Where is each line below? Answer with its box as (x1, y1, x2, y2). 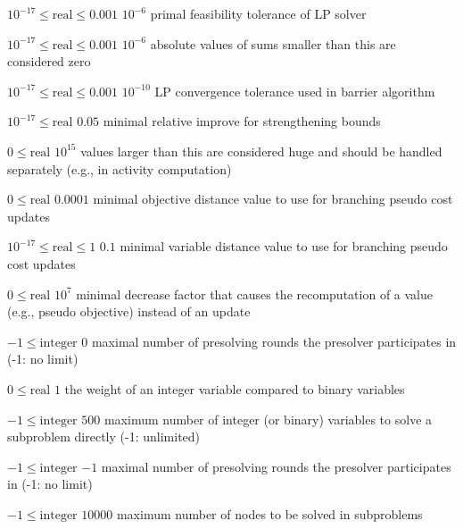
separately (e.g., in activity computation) (7, 159, 232, 178)
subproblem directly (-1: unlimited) (7, 427, 201, 446)
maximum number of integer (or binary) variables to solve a (103, 409, 433, 428)
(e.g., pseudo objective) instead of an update (7, 302, 251, 321)
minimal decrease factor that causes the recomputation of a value (76, 284, 433, 303)
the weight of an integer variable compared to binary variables (64, 379, 405, 398)
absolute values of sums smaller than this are (150, 34, 396, 53)
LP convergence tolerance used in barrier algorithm (154, 81, 435, 100)
